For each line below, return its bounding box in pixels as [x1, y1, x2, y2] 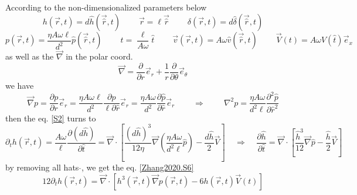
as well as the [5, 50, 54, 62]
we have [5, 79, 34, 91]
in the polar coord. [66, 50, 133, 62]
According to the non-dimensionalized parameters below [5, 1, 207, 13]
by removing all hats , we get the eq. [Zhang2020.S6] [5, 161, 194, 173]
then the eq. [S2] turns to [5, 112, 96, 124]
